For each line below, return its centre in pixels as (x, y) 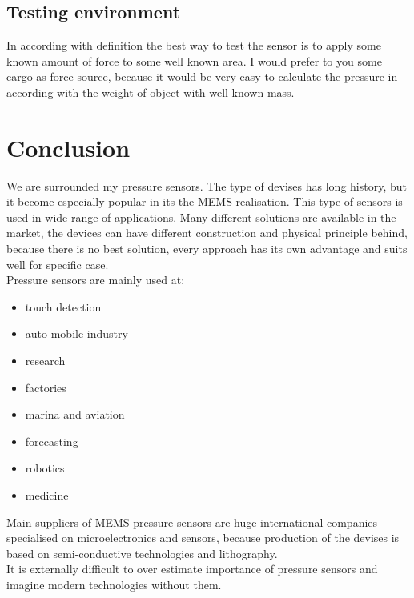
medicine (47, 495)
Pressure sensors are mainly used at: (96, 280)
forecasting (52, 441)
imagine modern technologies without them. (114, 584)
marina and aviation (75, 414)
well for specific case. (58, 264)
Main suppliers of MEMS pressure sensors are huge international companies (192, 522)
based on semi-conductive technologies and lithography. (142, 553)
